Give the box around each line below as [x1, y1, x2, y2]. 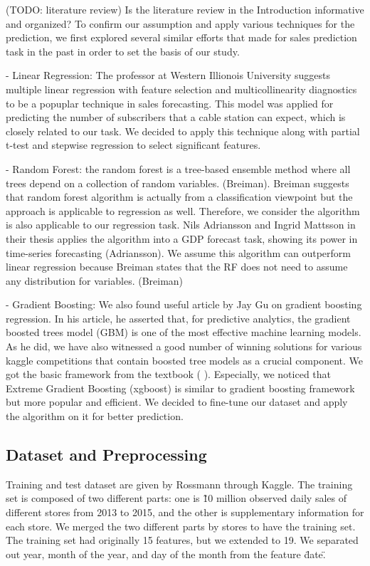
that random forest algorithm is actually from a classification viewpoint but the [6, 189, 353, 204]
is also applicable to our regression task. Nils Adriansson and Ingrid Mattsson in [6, 217, 356, 232]
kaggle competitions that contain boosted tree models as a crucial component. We [6, 352, 364, 367]
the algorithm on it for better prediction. [6, 409, 184, 424]
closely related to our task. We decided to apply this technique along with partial [6, 123, 360, 138]
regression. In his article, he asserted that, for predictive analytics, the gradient [6, 310, 351, 325]
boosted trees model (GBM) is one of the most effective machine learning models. [6, 325, 361, 340]
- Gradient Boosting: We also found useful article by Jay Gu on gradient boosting [6, 297, 362, 312]
